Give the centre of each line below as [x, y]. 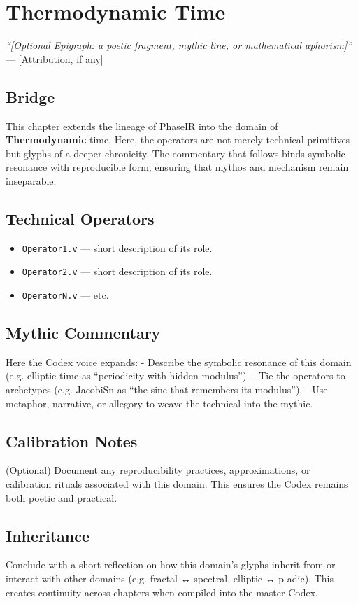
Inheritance [48, 535]
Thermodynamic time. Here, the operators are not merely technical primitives [178, 140]
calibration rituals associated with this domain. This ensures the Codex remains [177, 484]
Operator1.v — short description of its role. [117, 247]
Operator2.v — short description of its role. [117, 271]
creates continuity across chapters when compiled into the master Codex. [162, 592]
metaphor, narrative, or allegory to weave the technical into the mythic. [159, 403]
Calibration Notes [72, 441]
